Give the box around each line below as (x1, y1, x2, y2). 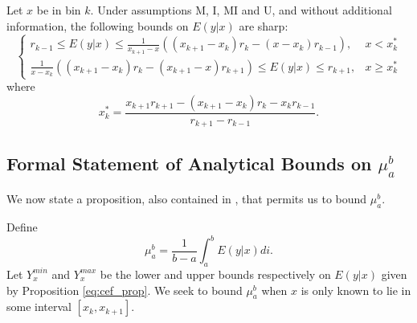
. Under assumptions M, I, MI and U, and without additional (90, 2, 392, 18)
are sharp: (239, 17, 288, 34)
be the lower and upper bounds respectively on (100, 265, 331, 282)
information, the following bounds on (6, 17, 189, 34)
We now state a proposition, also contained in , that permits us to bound (6, 190, 367, 207)
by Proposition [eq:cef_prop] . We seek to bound (6, 281, 243, 298)
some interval (6, 298, 72, 315)
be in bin (36, 2, 81, 18)
